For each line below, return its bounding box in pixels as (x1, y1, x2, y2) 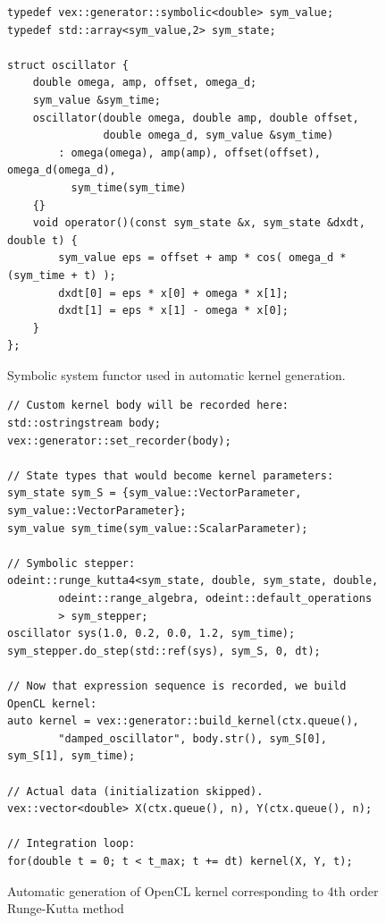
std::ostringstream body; (7, 417, 161, 430)
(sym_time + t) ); (7, 268, 116, 282)
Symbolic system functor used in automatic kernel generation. (7, 365, 346, 384)
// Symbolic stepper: (7, 556, 136, 570)
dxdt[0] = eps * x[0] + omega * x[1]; (58, 286, 289, 300)
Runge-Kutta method (7, 899, 124, 918)
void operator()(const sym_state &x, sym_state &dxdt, (32, 216, 365, 230)
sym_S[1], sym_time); (7, 749, 136, 763)
